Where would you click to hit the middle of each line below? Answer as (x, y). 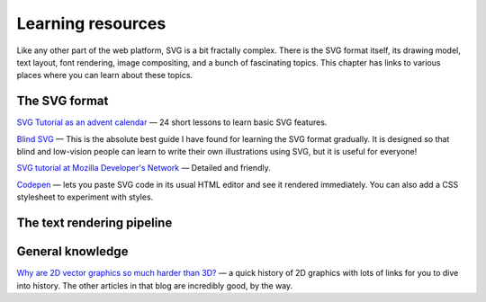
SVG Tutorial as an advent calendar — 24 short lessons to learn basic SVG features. (172, 122)
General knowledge (72, 252)
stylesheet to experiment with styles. (85, 197)
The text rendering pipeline (94, 223)
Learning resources (91, 23)
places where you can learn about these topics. (105, 75)
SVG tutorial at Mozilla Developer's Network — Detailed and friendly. (144, 168)
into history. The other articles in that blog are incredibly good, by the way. (155, 285)
